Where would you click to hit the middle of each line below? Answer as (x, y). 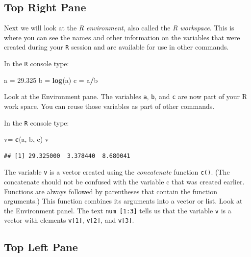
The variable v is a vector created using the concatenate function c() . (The (117, 172)
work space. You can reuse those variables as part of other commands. (109, 106)
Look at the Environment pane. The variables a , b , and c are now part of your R (126, 96)
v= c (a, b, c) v (26, 139)
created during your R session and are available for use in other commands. (116, 47)
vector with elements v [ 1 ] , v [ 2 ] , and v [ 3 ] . (69, 220)
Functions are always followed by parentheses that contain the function (111, 191)
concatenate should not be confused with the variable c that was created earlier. (124, 182)
